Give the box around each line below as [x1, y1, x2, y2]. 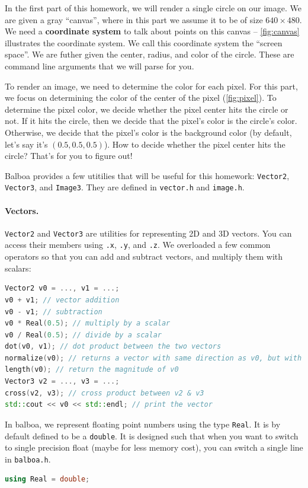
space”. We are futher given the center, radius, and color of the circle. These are [5, 48, 294, 60]
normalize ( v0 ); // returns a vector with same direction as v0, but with [5, 353, 302, 362]
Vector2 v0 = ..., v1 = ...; [5, 284, 120, 293]
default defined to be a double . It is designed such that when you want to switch [5, 429, 299, 442]
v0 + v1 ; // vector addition [5, 295, 120, 304]
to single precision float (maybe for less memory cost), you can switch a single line [5, 441, 303, 454]
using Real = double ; [5, 475, 90, 484]
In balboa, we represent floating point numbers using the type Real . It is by [5, 417, 281, 430]
